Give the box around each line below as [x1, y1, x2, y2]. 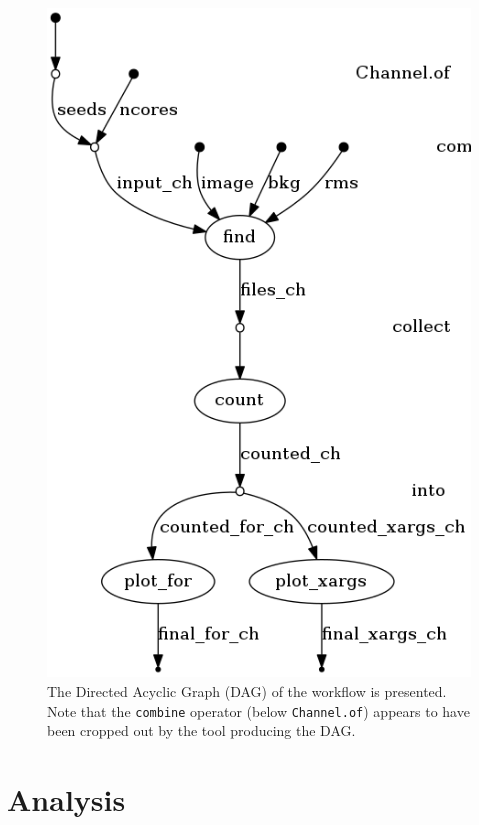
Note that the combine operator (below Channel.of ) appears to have [47, 700, 470, 721]
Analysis [7, 779, 126, 820]
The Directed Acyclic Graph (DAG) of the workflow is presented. [47, 681, 447, 702]
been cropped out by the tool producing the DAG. [47, 720, 356, 741]
